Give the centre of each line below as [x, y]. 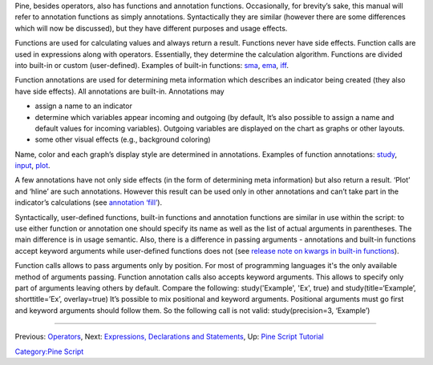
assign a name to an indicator [83, 106]
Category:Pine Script [49, 351]
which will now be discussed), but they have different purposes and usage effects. [151, 28]
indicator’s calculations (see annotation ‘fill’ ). [89, 203]
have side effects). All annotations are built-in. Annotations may [119, 91]
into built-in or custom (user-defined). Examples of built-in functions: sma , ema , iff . [152, 65]
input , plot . [33, 166]
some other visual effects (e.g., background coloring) [123, 139]
